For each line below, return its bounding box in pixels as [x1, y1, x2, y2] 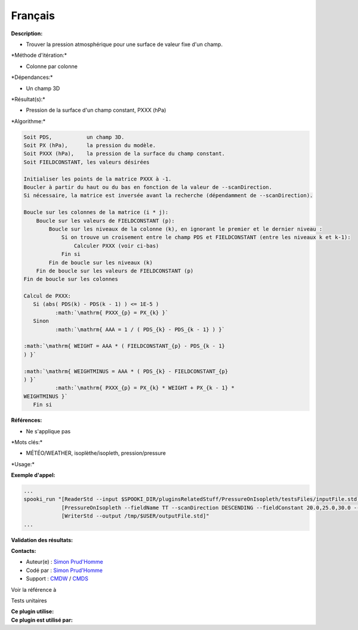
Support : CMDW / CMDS [26, 575, 89, 582]
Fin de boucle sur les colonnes [23, 276, 119, 283]
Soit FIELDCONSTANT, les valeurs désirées [23, 158, 150, 166]
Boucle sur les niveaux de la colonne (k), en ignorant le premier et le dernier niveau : [48, 225, 323, 233]
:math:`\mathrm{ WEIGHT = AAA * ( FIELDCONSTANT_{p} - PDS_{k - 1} [23, 342, 226, 350]
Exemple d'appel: [11, 472, 55, 479]
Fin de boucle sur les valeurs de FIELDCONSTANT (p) [36, 267, 194, 274]
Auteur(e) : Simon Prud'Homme [26, 558, 104, 565]
